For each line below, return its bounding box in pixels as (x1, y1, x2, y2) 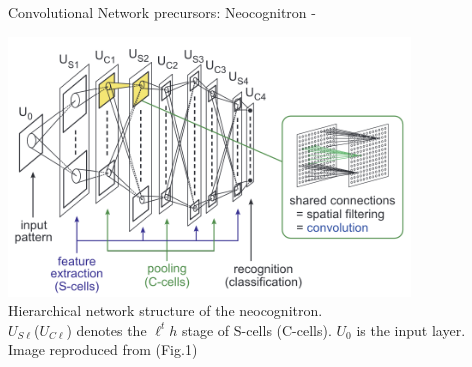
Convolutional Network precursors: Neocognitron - (8, 2, 316, 22)
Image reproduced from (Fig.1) (8, 339, 198, 360)
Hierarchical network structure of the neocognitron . (8, 300, 323, 321)
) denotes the (66, 319, 147, 340)
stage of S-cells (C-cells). (181, 319, 332, 340)
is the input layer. (356, 319, 466, 340)
